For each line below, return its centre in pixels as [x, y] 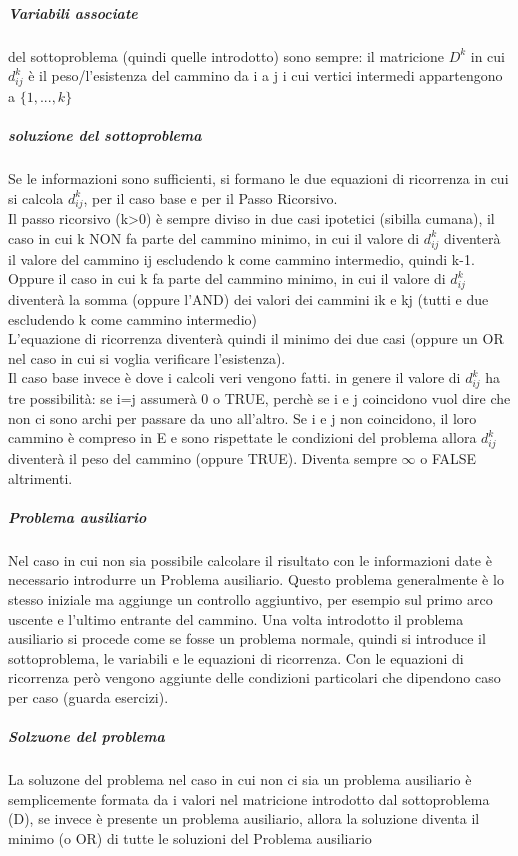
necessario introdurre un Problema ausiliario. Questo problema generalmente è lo [256, 579]
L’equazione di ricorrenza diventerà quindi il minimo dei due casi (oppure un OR [256, 338]
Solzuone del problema [86, 736]
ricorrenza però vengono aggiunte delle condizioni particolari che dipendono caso [254, 677]
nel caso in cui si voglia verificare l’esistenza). [147, 357]
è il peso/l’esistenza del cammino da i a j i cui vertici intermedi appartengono [265, 75]
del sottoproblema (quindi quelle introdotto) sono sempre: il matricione [226, 55]
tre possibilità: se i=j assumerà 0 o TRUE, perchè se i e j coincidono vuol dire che [259, 398]
